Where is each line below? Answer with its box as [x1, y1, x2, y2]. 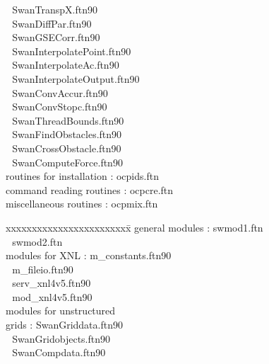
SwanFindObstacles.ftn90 [12, 127, 122, 142]
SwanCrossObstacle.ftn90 [12, 140, 121, 155]
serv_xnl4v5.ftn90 [12, 275, 91, 290]
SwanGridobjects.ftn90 [12, 331, 111, 346]
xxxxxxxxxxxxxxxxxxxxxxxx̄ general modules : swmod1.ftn [6, 220, 263, 234]
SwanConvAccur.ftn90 [12, 85, 108, 100]
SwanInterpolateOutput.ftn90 [12, 71, 140, 86]
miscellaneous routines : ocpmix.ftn [6, 196, 158, 211]
